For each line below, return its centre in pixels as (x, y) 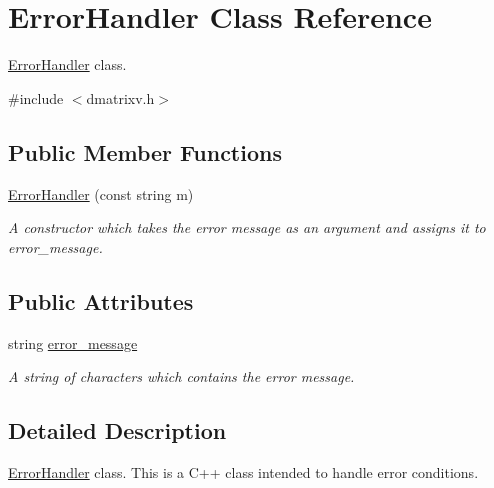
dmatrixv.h (120, 97)
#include (36, 97)
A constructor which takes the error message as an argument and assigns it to (247, 227)
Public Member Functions (145, 151)
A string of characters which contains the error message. (181, 376)
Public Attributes (101, 300)
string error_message (73, 342)
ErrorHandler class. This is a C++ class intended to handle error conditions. (243, 471)
